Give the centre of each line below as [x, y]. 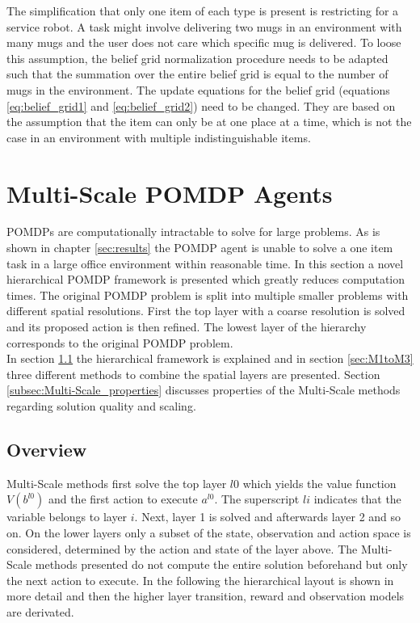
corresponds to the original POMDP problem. [120, 342]
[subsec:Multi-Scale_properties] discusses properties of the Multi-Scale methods [204, 390]
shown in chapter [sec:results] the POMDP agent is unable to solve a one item [200, 248]
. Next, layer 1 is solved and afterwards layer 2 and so [268, 517]
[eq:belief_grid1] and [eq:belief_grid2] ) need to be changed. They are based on [201, 105]
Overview [47, 449]
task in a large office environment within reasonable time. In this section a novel [205, 263]
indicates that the [357, 499]
